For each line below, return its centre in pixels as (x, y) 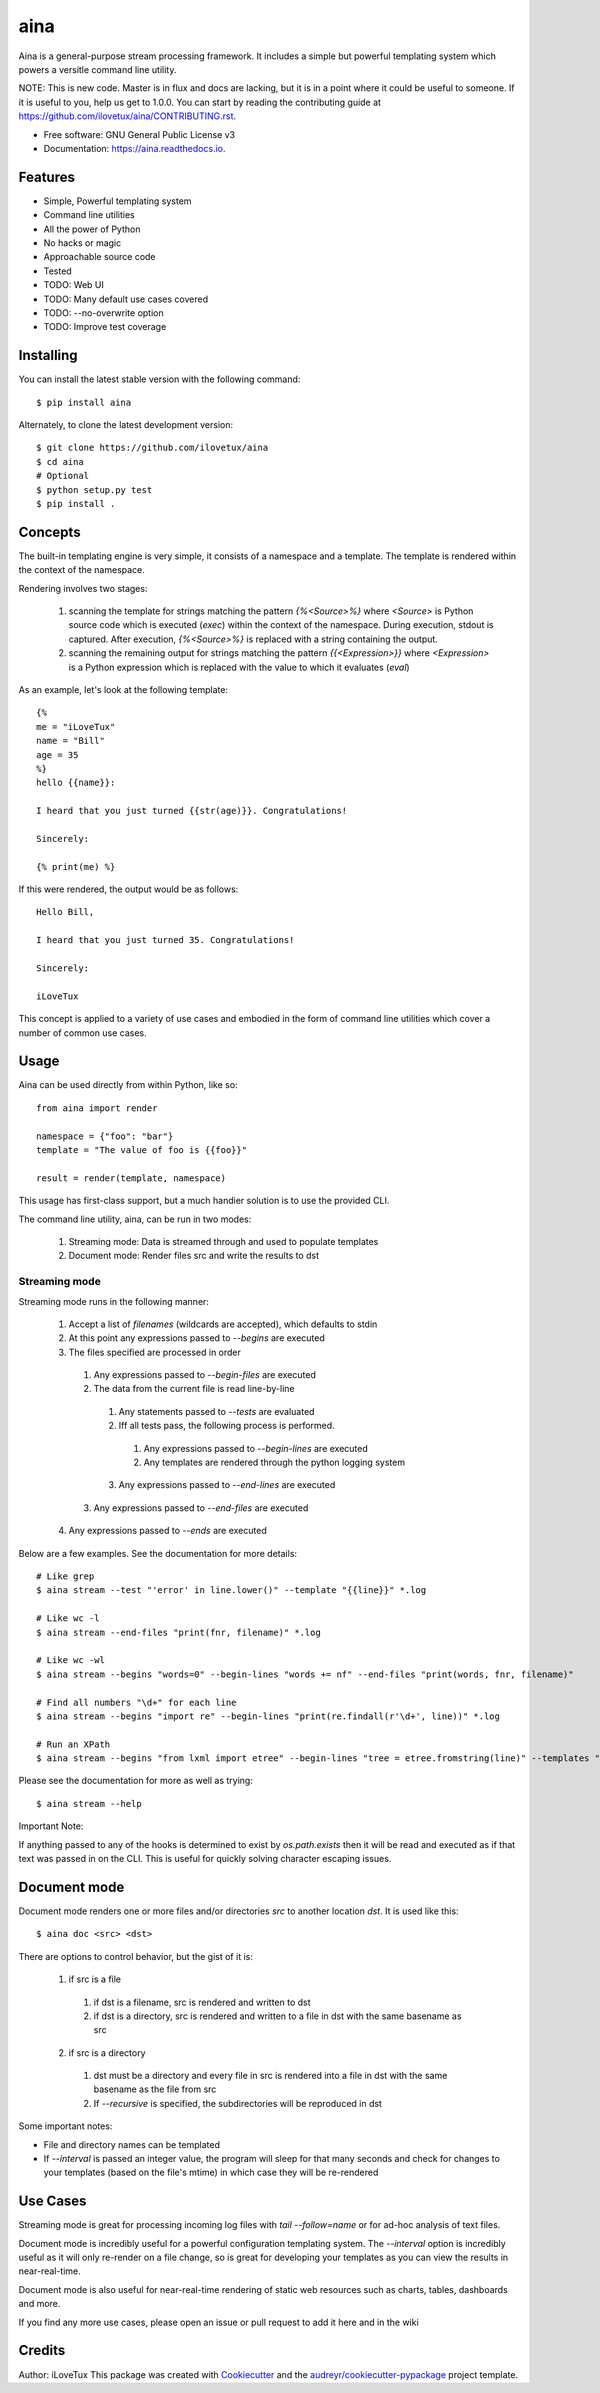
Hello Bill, (65, 912)
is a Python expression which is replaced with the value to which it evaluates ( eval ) (239, 667)
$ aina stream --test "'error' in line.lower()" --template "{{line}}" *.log (231, 1590)
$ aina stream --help (89, 1803)
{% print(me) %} (76, 866)
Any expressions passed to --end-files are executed (201, 1507)
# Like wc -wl (70, 1660)
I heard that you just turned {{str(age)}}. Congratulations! (192, 811)
